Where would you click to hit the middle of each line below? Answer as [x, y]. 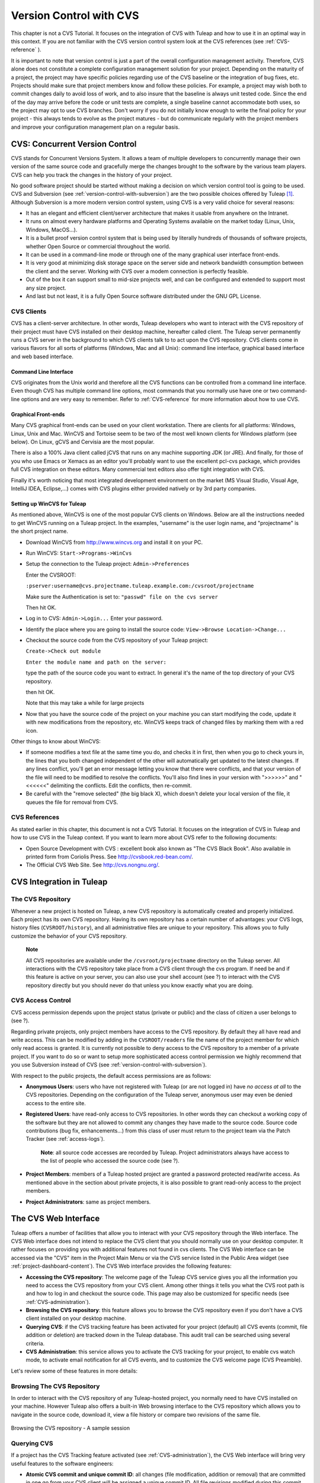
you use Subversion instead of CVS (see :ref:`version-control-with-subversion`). [109, 1065]
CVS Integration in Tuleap [59, 882]
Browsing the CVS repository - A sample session [71, 1428]
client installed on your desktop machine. [76, 1318]
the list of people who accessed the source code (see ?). [110, 1161]
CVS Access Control [41, 1001]
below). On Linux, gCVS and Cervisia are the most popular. [83, 442]
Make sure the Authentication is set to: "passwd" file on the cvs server [122, 597]
